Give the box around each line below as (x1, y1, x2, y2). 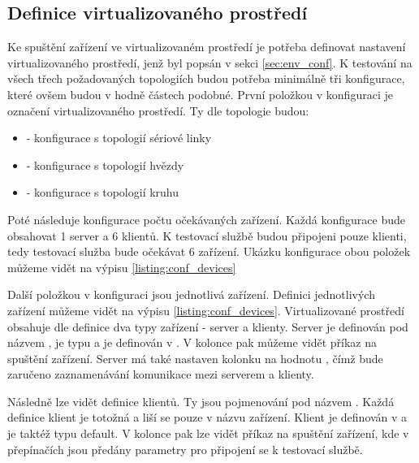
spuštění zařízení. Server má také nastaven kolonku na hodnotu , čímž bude (7, 349, 383, 366)
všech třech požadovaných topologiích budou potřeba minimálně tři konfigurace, (7, 70, 405, 87)
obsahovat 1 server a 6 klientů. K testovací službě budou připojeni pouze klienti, (7, 227, 407, 244)
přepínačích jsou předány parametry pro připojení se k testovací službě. (7, 440, 363, 457)
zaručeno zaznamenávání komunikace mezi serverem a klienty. (7, 366, 314, 383)
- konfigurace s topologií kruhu (26, 184, 179, 201)
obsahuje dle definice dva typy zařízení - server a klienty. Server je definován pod (7, 318, 408, 335)
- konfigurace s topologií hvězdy (26, 156, 184, 173)
